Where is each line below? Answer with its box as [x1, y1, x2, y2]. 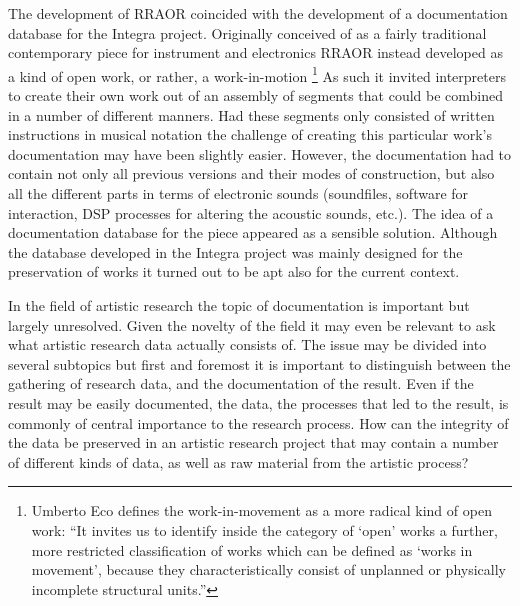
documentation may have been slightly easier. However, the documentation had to [8, 143, 512, 164]
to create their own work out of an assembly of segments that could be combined [8, 85, 504, 106]
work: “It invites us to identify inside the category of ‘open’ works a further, [31, 519, 498, 540]
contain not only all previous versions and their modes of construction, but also [8, 163, 495, 184]
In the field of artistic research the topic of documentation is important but [8, 294, 470, 315]
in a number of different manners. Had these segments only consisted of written [8, 104, 495, 125]
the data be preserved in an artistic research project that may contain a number [8, 432, 499, 453]
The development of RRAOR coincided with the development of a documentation [8, 3, 508, 23]
